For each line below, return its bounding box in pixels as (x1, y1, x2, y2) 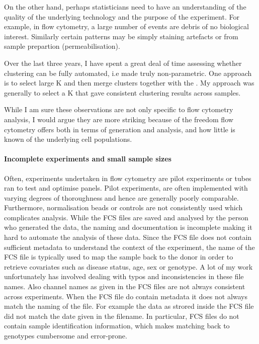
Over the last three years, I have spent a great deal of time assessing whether (4, 57, 242, 68)
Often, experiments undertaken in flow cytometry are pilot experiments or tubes (4, 173, 251, 183)
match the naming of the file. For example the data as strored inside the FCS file (4, 301, 254, 311)
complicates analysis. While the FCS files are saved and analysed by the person (4, 212, 248, 222)
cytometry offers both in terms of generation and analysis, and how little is (4, 124, 235, 134)
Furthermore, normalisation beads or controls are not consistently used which (4, 202, 243, 213)
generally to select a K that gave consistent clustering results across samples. (4, 87, 241, 98)
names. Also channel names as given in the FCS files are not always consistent (4, 281, 245, 292)
